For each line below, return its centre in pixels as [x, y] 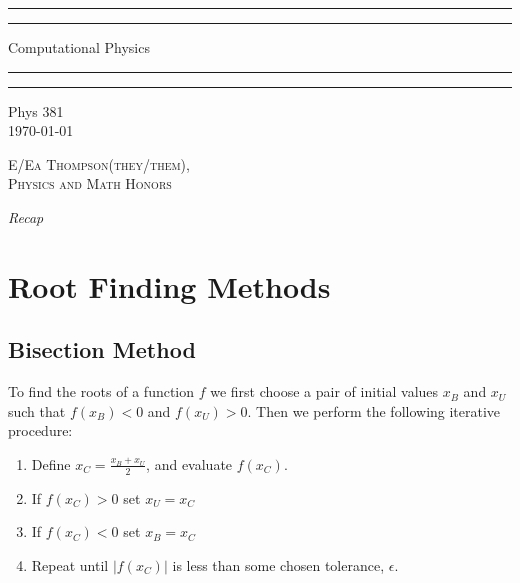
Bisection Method [102, 349]
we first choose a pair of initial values [324, 391]
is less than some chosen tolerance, [278, 564]
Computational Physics [79, 47]
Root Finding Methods [169, 285]
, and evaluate [189, 463]
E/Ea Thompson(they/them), [99, 163]
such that [37, 410]
